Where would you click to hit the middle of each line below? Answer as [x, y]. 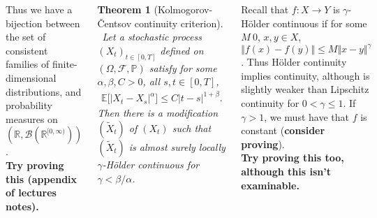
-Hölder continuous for [151, 164]
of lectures [31, 192]
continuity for [270, 103]
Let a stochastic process [152, 37]
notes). [22, 206]
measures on [32, 118]
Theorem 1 [124, 9]
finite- [65, 64]
